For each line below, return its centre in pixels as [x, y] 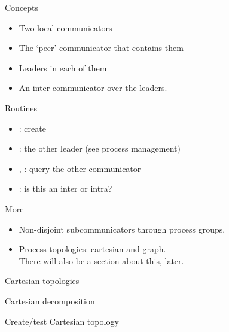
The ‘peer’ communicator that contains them [101, 48]
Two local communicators [65, 27]
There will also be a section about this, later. [101, 260]
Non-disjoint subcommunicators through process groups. [122, 229]
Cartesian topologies [42, 281]
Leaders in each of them [63, 67]
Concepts [22, 7]
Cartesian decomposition [50, 301]
